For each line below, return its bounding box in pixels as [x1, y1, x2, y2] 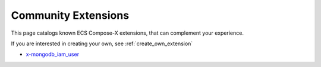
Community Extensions [11, 9, 130, 22]
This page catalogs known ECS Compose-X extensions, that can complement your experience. [11, 29, 244, 36]
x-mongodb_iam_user [26, 51, 80, 58]
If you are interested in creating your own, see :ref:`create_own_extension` [11, 40, 193, 47]
